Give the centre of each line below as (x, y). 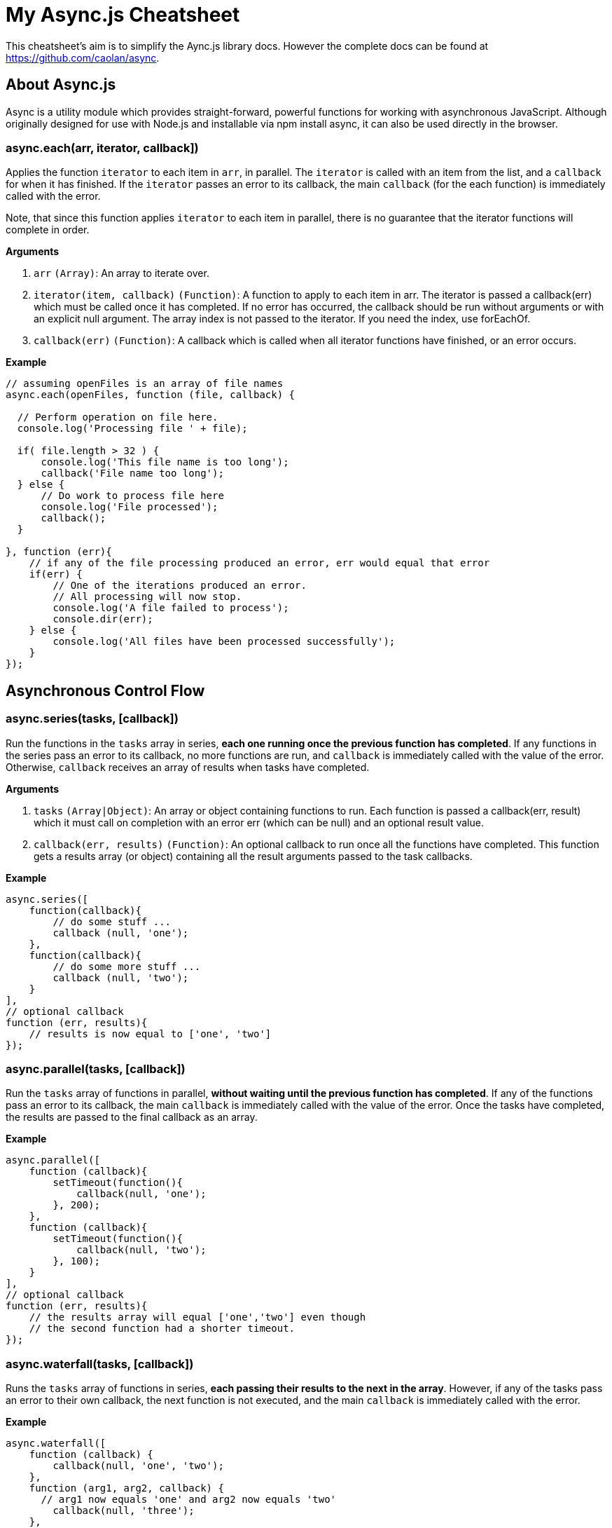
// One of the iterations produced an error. (180, 586)
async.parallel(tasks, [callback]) (96, 1069)
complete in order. (48, 230)
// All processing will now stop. (147, 597)
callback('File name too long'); (132, 473)
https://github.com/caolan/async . (83, 57)
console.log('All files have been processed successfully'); (224, 642)
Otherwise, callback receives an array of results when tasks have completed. (188, 767)
